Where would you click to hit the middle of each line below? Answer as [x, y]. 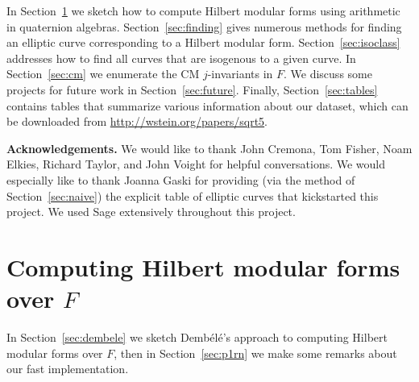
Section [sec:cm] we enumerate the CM [103, 74]
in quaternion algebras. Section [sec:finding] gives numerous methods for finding [204, 26]
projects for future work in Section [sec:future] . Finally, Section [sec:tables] [192, 89]
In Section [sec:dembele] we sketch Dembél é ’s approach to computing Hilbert [197, 337]
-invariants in [240, 74]
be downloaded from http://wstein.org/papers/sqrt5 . [137, 121]
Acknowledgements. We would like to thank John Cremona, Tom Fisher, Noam [209, 148]
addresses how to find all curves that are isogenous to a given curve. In [181, 58]
